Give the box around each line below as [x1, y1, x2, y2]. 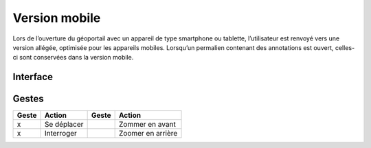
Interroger [44, 129, 77, 138]
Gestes [12, 93, 44, 105]
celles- [335, 43, 355, 51]
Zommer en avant [118, 120, 177, 129]
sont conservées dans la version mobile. [19, 53, 134, 62]
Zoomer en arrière [118, 129, 178, 138]
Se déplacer [44, 120, 84, 129]
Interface [12, 71, 53, 83]
